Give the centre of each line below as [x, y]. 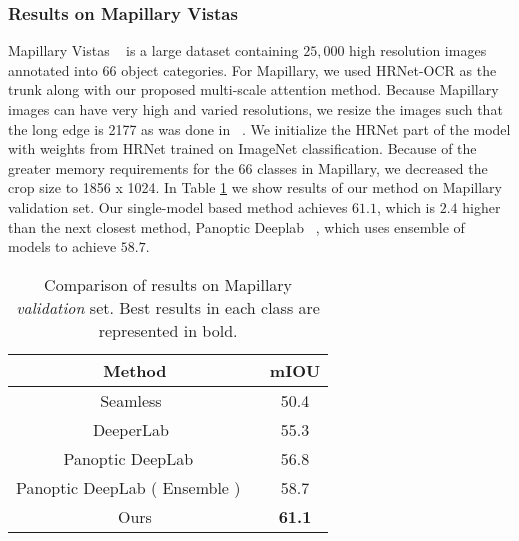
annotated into [53, 69]
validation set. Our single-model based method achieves [178, 206]
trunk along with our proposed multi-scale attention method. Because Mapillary [253, 89]
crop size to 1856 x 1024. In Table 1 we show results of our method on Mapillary [255, 187]
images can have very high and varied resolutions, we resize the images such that [255, 109]
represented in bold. [168, 330]
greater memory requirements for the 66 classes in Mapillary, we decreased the [248, 167]
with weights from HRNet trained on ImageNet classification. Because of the [242, 148]
